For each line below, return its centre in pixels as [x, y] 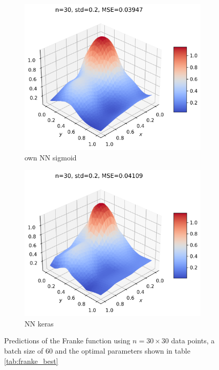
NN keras [39, 323]
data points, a [193, 341]
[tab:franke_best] [31, 361]
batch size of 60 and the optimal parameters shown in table [97, 350]
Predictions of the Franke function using [67, 341]
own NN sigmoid [51, 158]
